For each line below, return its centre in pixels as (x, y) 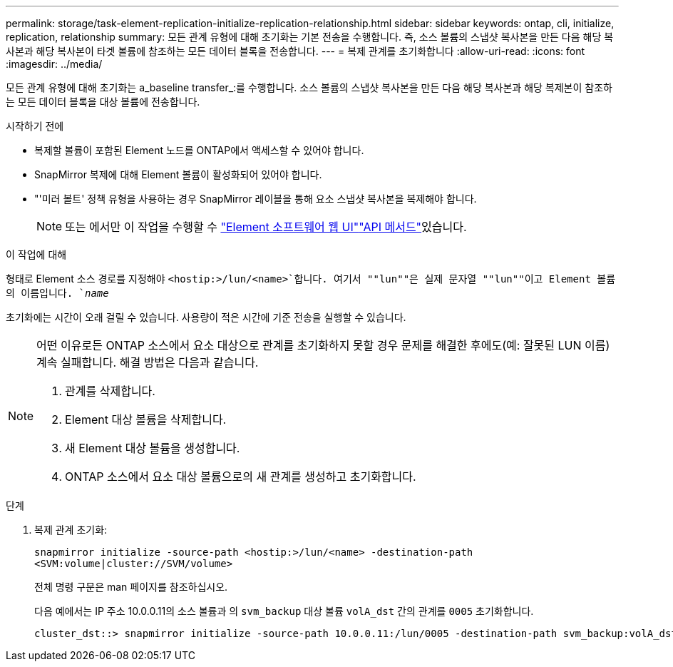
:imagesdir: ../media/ (54, 64)
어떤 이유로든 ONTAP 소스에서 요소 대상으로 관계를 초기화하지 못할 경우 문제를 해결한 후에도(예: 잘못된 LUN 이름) (323, 345)
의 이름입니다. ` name (57, 293)
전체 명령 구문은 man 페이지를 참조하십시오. (131, 587)
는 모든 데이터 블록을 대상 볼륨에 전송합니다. (103, 102)
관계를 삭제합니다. (110, 391)
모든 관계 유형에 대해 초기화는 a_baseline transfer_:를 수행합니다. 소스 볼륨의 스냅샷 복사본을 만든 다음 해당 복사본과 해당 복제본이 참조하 (309, 87)
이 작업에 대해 (36, 254)
